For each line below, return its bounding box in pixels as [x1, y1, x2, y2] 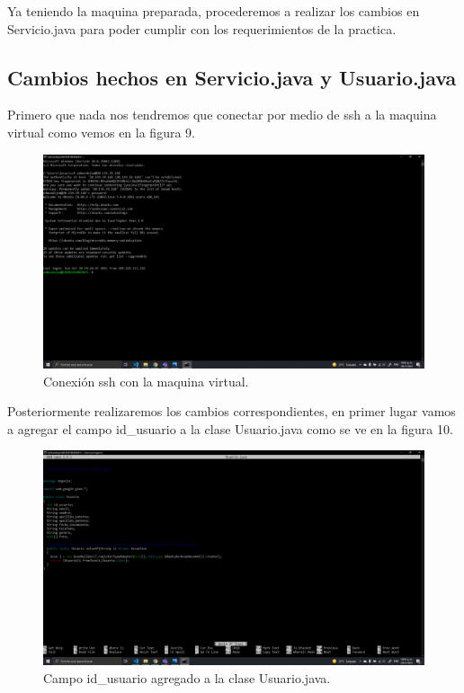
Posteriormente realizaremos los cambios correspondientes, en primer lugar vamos [7, 402, 456, 421]
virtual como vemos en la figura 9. [7, 122, 195, 141]
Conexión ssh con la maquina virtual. [43, 371, 249, 390]
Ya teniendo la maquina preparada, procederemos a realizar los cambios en [7, 2, 420, 20]
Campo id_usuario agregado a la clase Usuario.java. [43, 668, 331, 687]
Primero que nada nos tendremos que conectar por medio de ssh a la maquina [7, 105, 437, 124]
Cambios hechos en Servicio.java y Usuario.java [7, 63, 457, 91]
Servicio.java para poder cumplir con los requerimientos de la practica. [7, 19, 397, 38]
